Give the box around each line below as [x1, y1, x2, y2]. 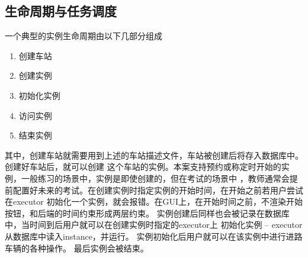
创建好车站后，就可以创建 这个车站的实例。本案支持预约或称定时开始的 [5, 160, 281, 173]
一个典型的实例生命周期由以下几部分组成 [5, 30, 162, 42]
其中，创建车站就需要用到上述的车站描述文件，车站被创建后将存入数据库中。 [5, 149, 303, 161]
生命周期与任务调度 [5, 2, 117, 20]
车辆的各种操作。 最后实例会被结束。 [5, 241, 149, 254]
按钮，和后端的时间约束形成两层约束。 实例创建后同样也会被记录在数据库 [5, 207, 290, 219]
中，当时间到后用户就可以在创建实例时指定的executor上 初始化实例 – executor [5, 218, 303, 231]
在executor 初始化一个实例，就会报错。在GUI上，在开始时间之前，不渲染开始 [5, 195, 303, 208]
